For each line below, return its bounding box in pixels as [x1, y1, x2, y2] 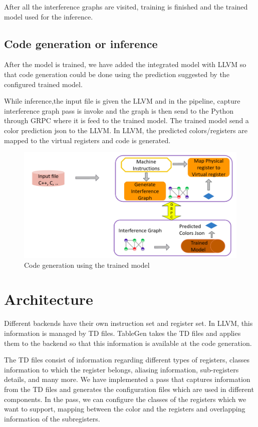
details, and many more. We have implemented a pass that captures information [4, 374, 250, 384]
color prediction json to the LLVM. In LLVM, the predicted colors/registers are [4, 125, 247, 135]
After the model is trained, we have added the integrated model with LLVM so [4, 59, 246, 70]
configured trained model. [4, 79, 83, 89]
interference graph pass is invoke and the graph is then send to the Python [4, 105, 234, 116]
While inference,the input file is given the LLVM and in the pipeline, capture [4, 96, 240, 106]
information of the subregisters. [4, 413, 100, 423]
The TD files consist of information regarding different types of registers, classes [4, 354, 249, 365]
